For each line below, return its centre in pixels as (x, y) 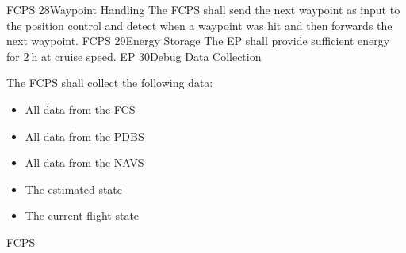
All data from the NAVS (84, 162)
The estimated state (74, 189)
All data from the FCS (80, 109)
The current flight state (82, 215)
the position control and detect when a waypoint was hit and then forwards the (199, 25)
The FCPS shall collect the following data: (110, 83)
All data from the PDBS (84, 136)
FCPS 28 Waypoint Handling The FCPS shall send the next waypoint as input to (203, 9)
